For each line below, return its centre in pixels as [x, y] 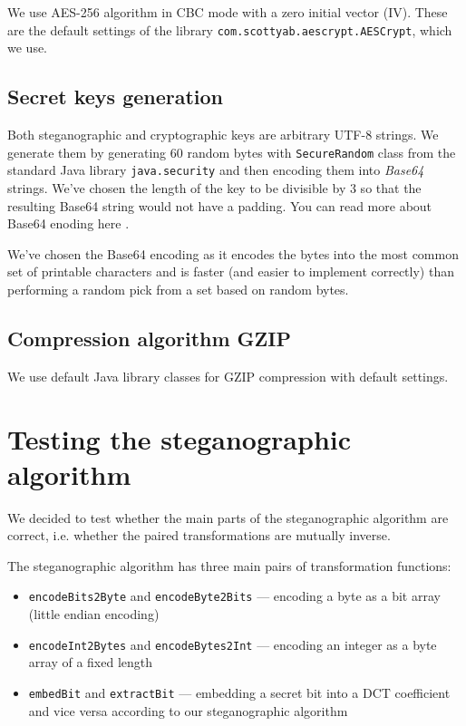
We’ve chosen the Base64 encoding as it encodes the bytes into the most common [233, 253]
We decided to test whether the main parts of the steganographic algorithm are [228, 517]
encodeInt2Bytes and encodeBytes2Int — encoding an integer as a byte [233, 644]
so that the [391, 187]
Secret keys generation [116, 97]
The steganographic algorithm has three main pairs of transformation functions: [229, 565]
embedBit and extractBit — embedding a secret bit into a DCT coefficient [239, 692]
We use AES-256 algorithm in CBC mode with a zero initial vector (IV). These [228, 12]
